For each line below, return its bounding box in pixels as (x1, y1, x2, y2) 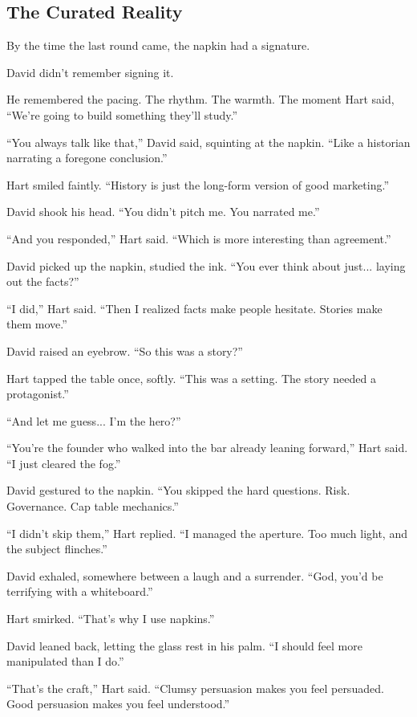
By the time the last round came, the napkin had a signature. (6, 37, 310, 54)
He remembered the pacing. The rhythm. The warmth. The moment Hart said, (6, 91, 395, 108)
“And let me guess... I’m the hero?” (6, 412, 181, 429)
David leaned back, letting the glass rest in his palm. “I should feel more (6, 637, 362, 654)
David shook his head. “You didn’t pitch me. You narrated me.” (6, 203, 320, 220)
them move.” (6, 316, 67, 332)
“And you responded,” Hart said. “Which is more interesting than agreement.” (6, 230, 391, 246)
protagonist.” (6, 385, 69, 402)
